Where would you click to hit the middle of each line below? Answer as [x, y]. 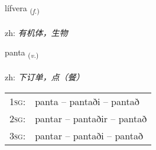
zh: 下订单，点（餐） [45, 77]
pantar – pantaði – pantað [89, 135]
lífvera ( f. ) [22, 9]
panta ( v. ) [22, 53]
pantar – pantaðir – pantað [91, 118]
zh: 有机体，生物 [36, 32]
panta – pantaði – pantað [87, 101]
